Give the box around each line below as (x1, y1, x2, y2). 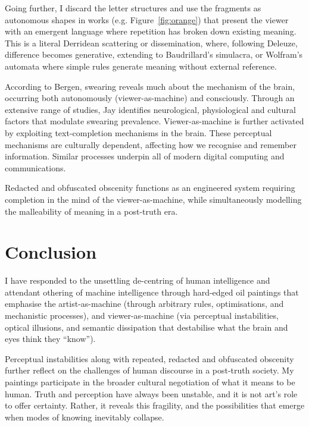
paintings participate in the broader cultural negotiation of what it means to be (5, 375, 295, 388)
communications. (5, 161, 66, 174)
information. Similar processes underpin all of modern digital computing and (5, 150, 285, 162)
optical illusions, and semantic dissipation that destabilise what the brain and (5, 321, 288, 333)
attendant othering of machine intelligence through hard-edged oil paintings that (5, 285, 299, 298)
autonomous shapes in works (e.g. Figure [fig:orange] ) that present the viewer (5, 13, 289, 26)
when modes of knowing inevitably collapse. (5, 410, 164, 423)
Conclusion (5, 240, 97, 264)
